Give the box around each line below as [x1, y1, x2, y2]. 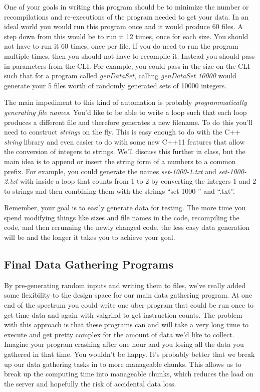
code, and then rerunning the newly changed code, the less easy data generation [4, 222, 249, 232]
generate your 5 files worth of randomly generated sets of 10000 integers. [4, 80, 227, 90]
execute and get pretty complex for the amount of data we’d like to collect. [4, 329, 234, 339]
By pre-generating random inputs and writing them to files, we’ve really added [4, 280, 246, 290]
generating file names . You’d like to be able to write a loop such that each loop [4, 106, 247, 117]
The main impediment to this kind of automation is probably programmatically [4, 97, 247, 107]
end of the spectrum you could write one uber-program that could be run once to [4, 300, 254, 310]
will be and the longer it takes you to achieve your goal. [4, 232, 175, 242]
